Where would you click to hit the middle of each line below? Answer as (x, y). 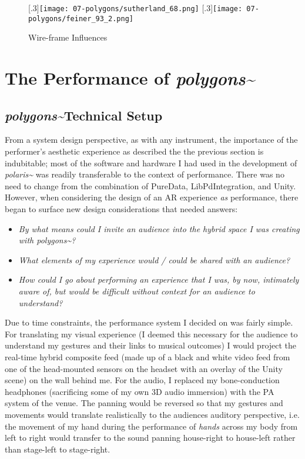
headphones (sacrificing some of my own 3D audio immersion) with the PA (140, 391)
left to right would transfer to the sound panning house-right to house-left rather (150, 438)
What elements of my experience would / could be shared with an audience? (154, 259)
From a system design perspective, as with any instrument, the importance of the (151, 140)
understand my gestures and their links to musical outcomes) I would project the (151, 345)
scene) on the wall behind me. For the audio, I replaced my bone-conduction (142, 380)
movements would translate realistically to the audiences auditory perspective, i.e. (152, 414)
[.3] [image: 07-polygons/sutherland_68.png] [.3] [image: (135, 8)
